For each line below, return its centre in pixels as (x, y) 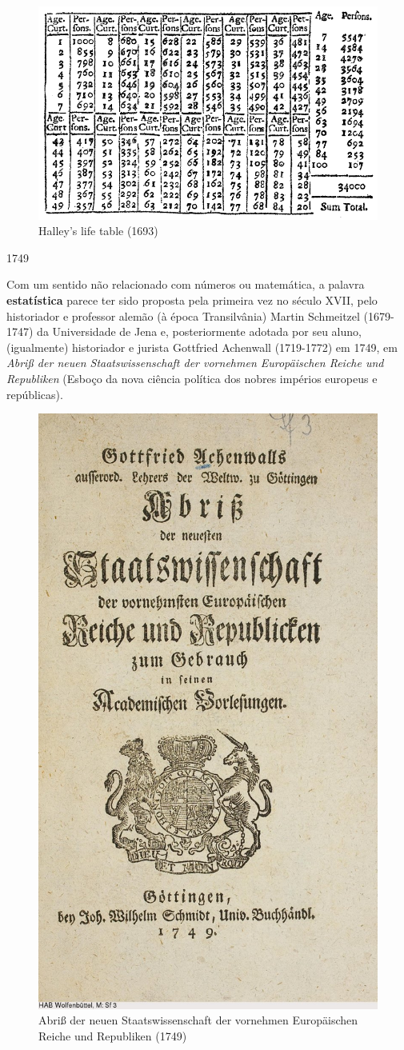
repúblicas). (35, 394)
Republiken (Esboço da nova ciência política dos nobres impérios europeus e (192, 378)
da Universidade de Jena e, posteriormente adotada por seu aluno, (199, 331)
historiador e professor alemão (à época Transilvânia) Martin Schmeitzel (183, 315)
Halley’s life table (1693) (98, 231)
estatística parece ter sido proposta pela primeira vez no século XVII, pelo (192, 299)
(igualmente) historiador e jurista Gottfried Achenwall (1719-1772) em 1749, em (202, 347)
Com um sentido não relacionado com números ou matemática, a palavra (186, 284)
